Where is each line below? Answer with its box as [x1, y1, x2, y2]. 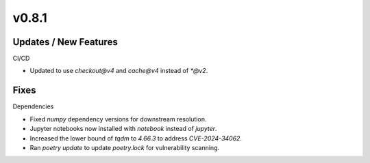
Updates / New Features [12, 36, 118, 48]
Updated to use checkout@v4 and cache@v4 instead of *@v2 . [29, 67, 208, 75]
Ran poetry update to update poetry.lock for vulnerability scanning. [29, 143, 219, 151]
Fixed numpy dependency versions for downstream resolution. [29, 115, 207, 123]
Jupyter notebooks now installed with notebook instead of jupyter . [29, 125, 217, 133]
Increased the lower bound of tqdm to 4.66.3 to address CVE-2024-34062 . [29, 134, 243, 143]
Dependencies [12, 102, 54, 110]
